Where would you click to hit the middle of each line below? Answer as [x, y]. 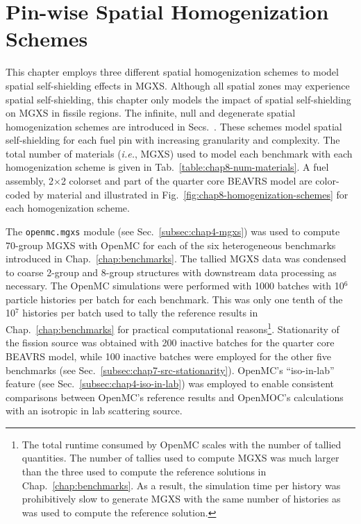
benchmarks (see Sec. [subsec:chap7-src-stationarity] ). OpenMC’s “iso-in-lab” [170, 370]
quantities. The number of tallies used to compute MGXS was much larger [180, 458]
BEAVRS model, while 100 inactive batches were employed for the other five [168, 356]
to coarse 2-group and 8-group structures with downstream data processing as [171, 272]
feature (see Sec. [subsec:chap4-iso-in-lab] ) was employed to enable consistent [170, 383]
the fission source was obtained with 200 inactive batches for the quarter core [170, 343]
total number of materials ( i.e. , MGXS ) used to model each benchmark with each [179, 153]
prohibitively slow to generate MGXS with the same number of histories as [181, 499]
